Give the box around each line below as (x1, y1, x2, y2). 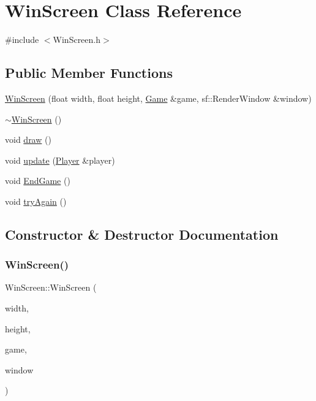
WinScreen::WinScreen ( (5, 281, 97, 294)
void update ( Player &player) (5, 153, 115, 166)
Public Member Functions (5, 63, 173, 82)
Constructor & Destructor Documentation (5, 224, 279, 243)
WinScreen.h (53, 33, 101, 46)
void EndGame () (5, 174, 70, 187)
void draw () (5, 133, 51, 146)
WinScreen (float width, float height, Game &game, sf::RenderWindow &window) (5, 91, 312, 104)
